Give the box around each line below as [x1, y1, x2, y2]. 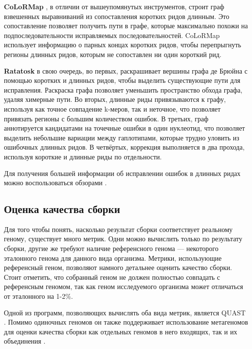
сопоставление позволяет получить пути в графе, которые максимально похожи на [4, 20, 248, 31]
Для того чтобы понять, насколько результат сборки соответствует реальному [4, 224, 233, 234]
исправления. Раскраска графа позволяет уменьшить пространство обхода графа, [4, 84, 243, 95]
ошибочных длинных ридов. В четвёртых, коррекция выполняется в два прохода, [4, 142, 245, 152]
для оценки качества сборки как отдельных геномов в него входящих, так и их [4, 326, 237, 336]
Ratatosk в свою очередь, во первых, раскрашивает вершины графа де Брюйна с [4, 65, 248, 76]
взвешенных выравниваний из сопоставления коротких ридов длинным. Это [4, 11, 230, 21]
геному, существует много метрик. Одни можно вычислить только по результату [4, 233, 243, 244]
